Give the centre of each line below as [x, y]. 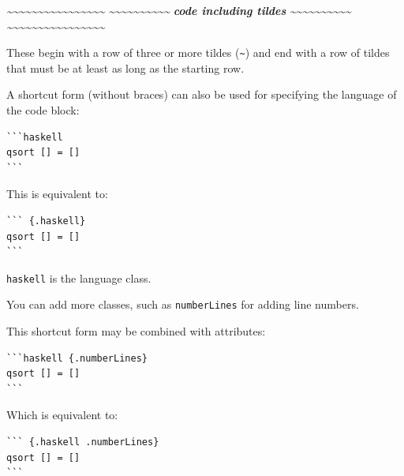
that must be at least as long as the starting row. [125, 67]
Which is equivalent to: [62, 415]
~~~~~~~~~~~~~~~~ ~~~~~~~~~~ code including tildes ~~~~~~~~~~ [179, 10]
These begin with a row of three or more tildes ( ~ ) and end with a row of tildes [198, 52]
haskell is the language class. [79, 277]
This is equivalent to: [57, 194]
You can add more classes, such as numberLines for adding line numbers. [183, 304]
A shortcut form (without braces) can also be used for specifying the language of [202, 94]
